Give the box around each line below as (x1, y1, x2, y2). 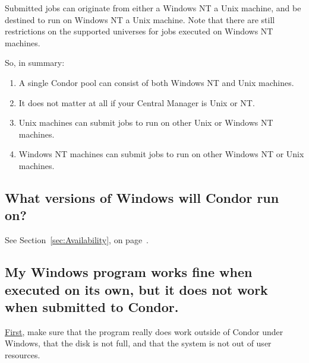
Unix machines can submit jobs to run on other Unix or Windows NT (18, 116, 273, 129)
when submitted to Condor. (5, 297, 179, 316)
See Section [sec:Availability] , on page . (5, 234, 149, 246)
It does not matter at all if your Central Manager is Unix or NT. (18, 96, 255, 109)
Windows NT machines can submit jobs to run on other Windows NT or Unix (18, 148, 304, 160)
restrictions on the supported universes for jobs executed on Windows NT (5, 25, 273, 37)
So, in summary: (5, 56, 65, 69)
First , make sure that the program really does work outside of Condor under (5, 325, 283, 337)
